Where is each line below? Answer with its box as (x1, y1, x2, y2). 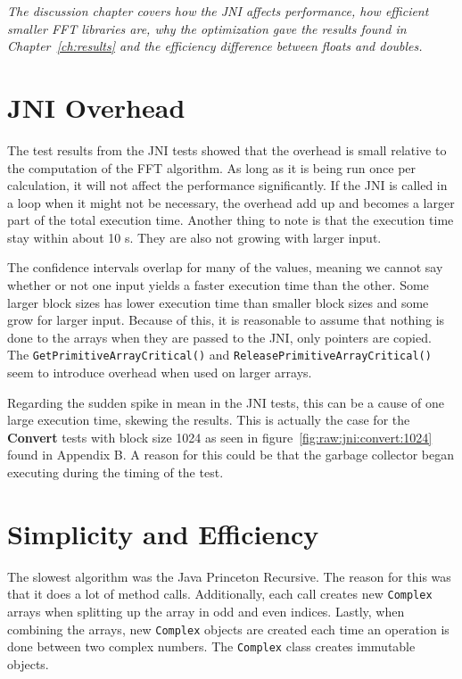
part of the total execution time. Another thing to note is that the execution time (7, 211, 454, 229)
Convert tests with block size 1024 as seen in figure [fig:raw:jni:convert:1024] (7, 427, 433, 446)
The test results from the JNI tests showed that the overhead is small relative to (7, 140, 447, 159)
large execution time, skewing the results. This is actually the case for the (7, 410, 410, 429)
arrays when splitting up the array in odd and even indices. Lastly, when (7, 602, 405, 621)
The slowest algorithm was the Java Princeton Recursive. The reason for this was (7, 567, 451, 585)
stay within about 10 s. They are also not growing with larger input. (7, 228, 382, 246)
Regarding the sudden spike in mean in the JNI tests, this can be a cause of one (7, 393, 445, 411)
